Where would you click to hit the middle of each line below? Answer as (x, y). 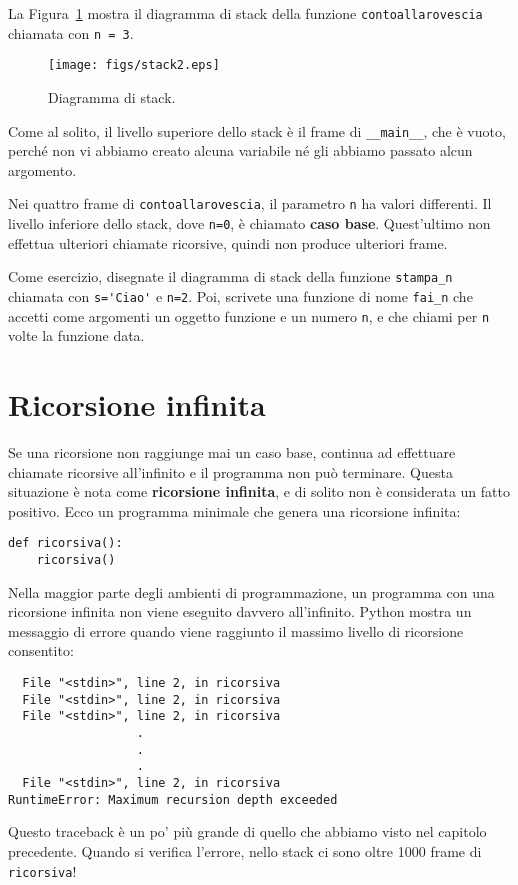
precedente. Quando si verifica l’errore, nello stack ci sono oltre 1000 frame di (245, 850)
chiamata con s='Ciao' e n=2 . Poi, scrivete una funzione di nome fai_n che (240, 295)
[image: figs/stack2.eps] (134, 65)
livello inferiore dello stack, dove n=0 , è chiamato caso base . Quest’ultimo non (249, 223)
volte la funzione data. (76, 335)
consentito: (41, 650)
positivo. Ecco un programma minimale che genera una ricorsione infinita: (234, 510)
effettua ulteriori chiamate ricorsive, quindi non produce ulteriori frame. (228, 242)
